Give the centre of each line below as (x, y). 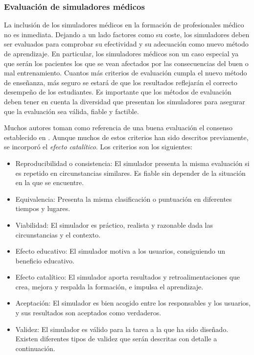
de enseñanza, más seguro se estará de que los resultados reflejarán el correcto (121, 82)
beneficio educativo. (45, 260)
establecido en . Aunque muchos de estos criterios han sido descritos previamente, (126, 137)
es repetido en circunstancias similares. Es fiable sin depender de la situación (130, 173)
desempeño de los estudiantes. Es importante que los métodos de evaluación (118, 92)
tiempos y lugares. (43, 208)
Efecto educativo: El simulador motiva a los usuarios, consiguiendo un (120, 251)
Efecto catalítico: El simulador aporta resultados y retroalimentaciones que (128, 277)
